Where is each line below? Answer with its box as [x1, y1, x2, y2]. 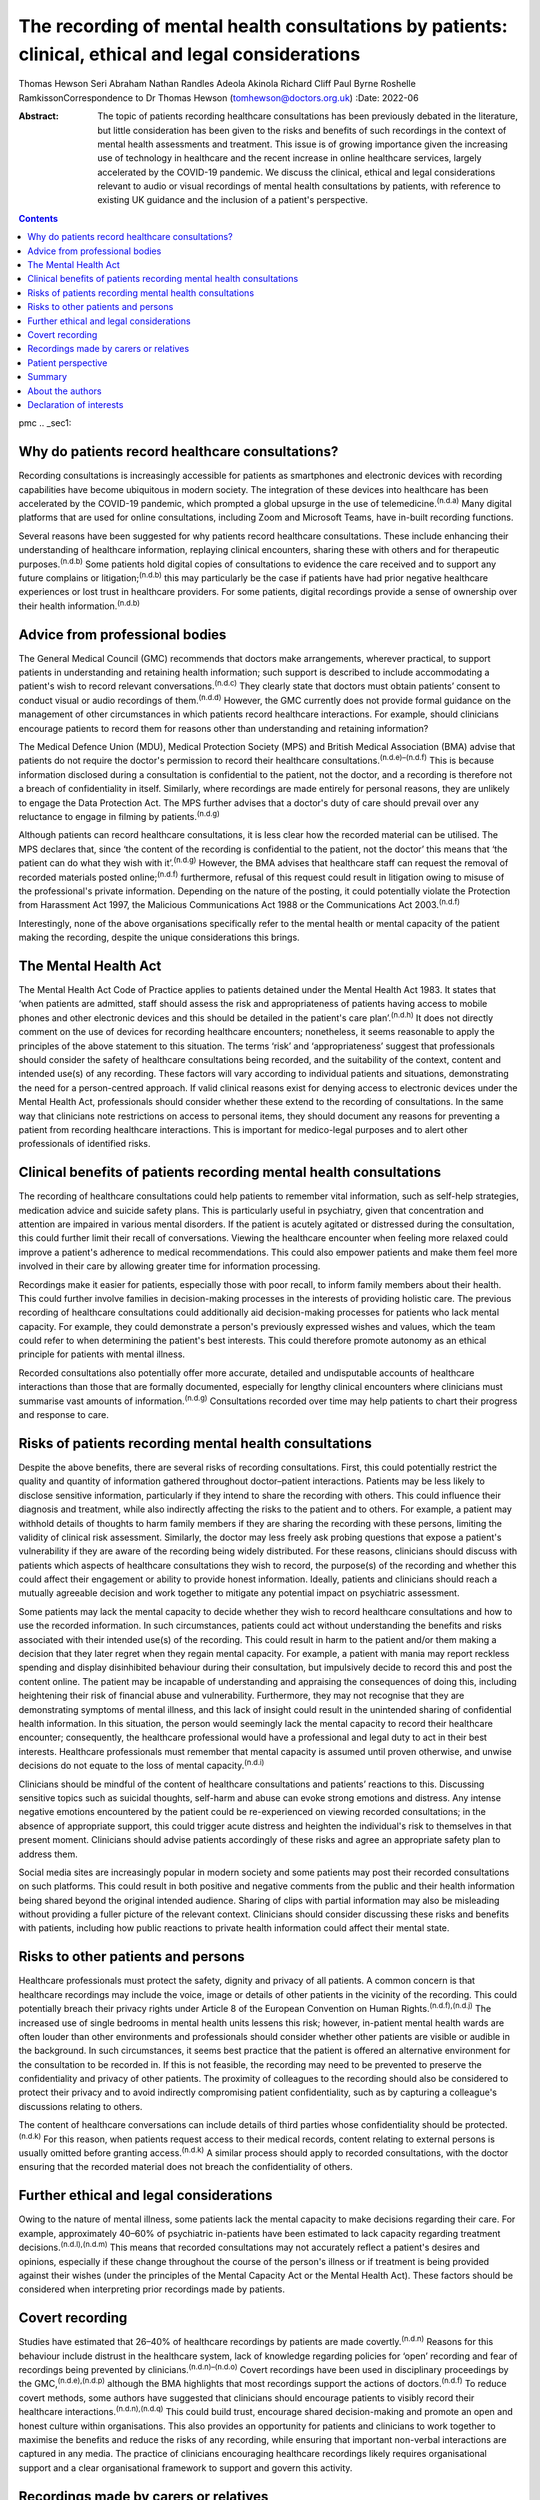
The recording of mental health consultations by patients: [18, 15, 509, 37]
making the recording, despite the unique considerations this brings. [18, 931, 300, 944]
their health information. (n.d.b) [18, 598, 140, 612]
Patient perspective [27, 356, 108, 369]
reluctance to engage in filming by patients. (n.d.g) [18, 809, 220, 822]
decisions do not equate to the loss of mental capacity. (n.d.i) [18, 1758, 265, 1772]
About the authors [27, 385, 102, 397]
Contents [18, 212, 59, 224]
